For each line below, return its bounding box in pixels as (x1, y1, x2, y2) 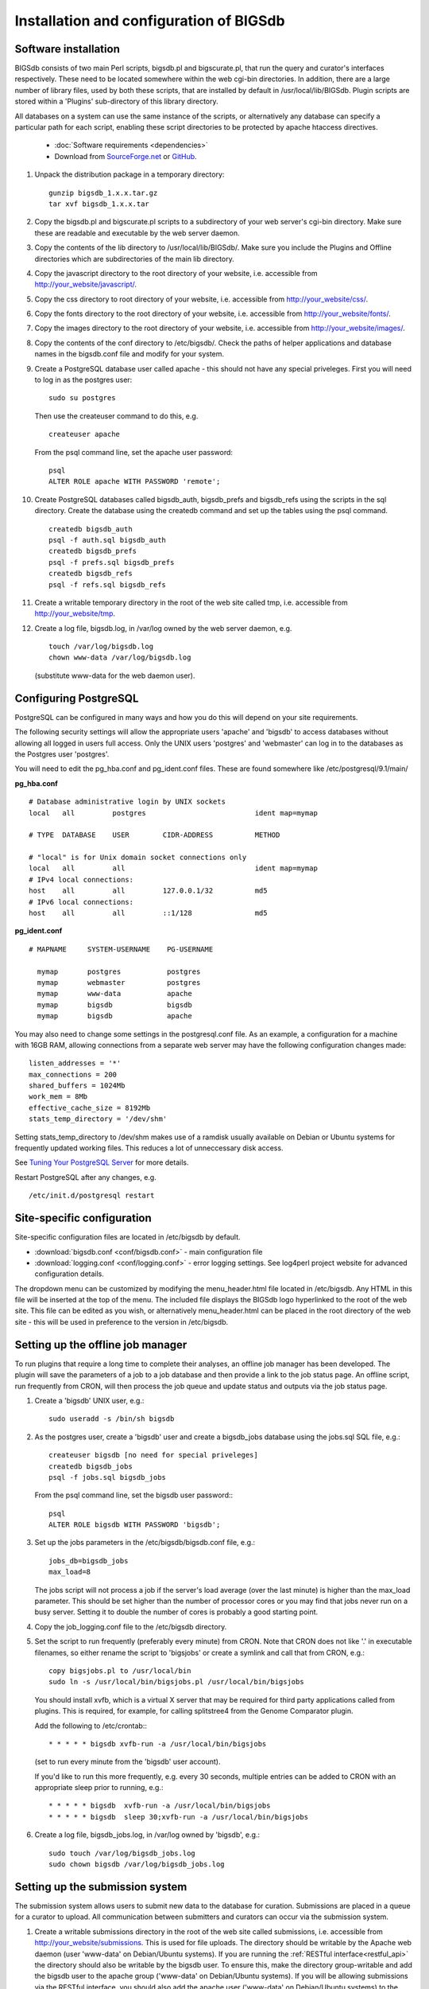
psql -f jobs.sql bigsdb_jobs (48, 1473, 167, 1481)
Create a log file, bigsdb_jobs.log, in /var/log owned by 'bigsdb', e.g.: (34, 1830, 261, 1839)
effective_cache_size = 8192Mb (29, 1103, 151, 1112)
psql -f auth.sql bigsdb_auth (48, 535, 167, 544)
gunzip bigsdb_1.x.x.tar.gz (48, 188, 158, 197)
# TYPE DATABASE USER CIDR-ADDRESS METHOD (29, 831, 280, 839)
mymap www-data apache (37, 989, 192, 998)
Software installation (14, 42, 121, 56)
